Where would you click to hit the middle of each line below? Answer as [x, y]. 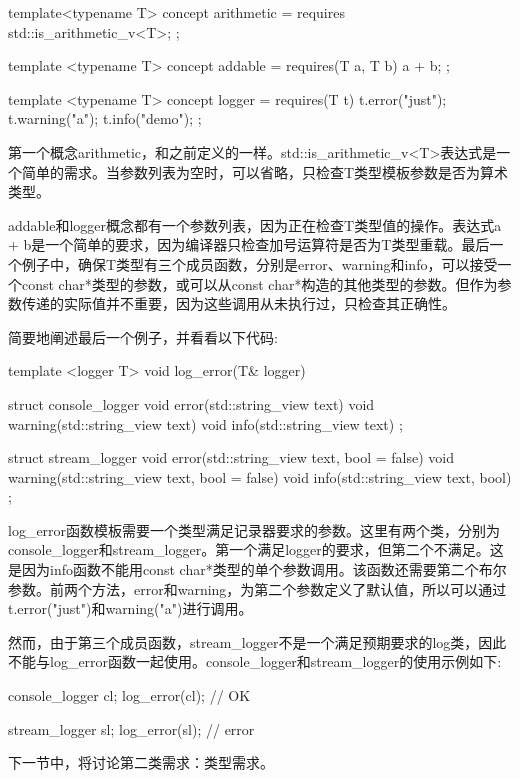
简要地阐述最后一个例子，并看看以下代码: [143, 336]
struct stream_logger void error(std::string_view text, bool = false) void [231, 457]
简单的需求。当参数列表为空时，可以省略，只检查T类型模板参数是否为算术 [265, 171]
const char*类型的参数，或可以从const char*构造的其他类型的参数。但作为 [259, 283]
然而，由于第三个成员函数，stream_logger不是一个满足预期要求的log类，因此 [257, 641]
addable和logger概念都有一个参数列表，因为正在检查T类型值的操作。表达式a [255, 224]
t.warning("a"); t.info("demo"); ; [105, 118]
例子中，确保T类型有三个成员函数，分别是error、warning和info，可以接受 [259, 263]
